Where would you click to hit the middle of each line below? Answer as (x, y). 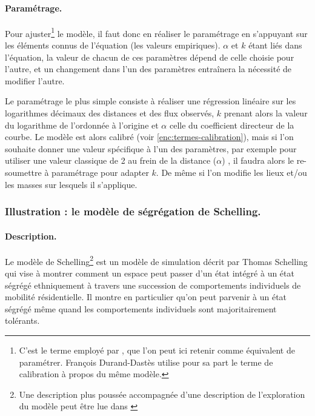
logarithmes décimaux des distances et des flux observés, (110, 113)
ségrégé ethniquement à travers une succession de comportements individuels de (153, 285)
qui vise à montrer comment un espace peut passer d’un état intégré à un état (150, 273)
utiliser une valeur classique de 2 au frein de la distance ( (111, 160)
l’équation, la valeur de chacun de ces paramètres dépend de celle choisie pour (150, 57)
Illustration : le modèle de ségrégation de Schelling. (133, 211)
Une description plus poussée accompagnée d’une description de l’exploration (162, 394)
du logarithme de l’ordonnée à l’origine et (82, 125)
